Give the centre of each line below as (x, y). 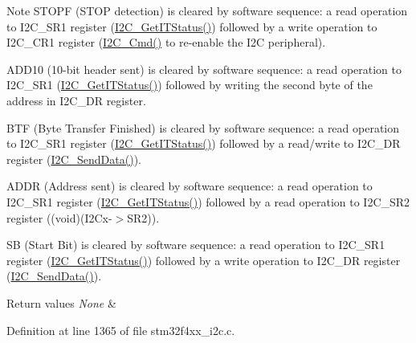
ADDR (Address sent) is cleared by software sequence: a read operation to (190, 186)
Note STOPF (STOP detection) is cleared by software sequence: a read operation (207, 10)
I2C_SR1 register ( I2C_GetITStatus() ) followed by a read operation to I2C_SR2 (208, 201)
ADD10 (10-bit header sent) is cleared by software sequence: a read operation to (204, 69)
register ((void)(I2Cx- (59, 217)
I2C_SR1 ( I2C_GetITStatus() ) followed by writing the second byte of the (190, 85)
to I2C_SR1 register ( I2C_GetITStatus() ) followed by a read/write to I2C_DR (204, 143)
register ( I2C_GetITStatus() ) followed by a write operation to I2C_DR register (204, 260)
